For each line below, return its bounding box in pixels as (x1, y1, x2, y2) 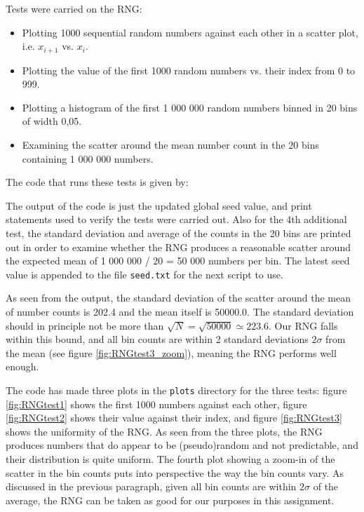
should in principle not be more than (6, 318, 164, 332)
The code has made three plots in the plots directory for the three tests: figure (6, 382, 347, 397)
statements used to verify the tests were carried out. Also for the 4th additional (6, 212, 347, 227)
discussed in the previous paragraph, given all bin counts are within (6, 479, 297, 494)
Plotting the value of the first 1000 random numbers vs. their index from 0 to (22, 62, 356, 77)
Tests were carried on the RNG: (6, 1, 142, 15)
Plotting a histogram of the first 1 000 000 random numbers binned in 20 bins (22, 100, 358, 114)
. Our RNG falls (269, 318, 338, 332)
